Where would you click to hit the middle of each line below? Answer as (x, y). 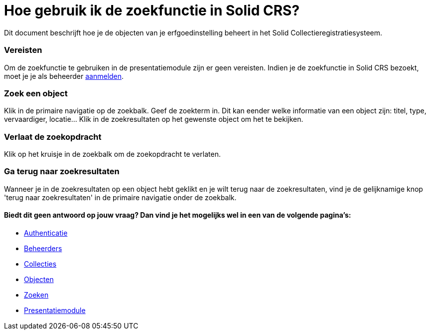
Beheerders (43, 248)
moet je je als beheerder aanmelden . (64, 76)
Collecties (40, 264)
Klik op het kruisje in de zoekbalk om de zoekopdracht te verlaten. (112, 154)
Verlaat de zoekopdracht (53, 137)
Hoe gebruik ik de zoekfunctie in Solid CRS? (152, 10)
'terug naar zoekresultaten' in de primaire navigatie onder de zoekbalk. (120, 197)
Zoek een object (36, 93)
